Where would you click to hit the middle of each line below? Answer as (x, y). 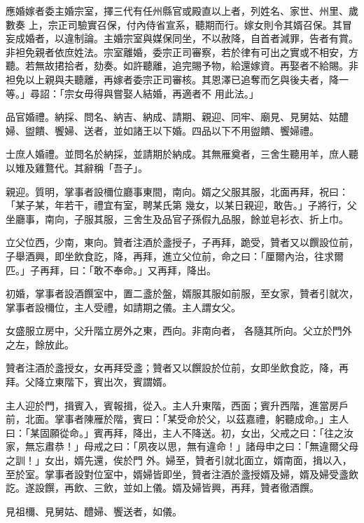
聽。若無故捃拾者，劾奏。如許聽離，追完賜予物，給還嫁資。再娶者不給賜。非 (182, 66)
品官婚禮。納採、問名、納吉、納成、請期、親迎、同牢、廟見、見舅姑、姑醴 (177, 117)
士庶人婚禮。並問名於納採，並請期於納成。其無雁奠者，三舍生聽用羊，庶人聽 (182, 154)
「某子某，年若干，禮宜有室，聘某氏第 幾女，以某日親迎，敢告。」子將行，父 (181, 205)
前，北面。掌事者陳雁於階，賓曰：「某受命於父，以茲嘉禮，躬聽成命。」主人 (177, 419)
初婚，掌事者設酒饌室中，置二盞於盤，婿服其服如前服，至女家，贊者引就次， (182, 293)
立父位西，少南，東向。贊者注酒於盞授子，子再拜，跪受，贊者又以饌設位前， (182, 242)
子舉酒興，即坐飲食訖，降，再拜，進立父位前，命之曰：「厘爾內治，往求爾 (175, 256)
